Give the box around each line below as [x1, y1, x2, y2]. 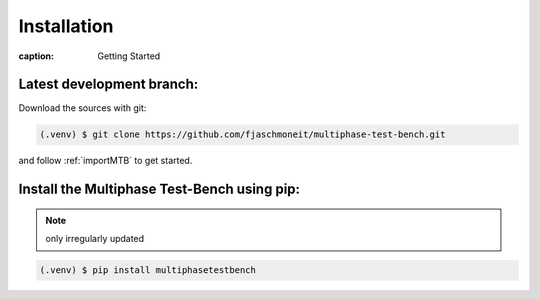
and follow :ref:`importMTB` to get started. [18, 155, 193, 167]
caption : [18, 50, 55, 62]
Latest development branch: [18, 76, 199, 93]
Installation [18, 15, 114, 37]
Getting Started [97, 50, 161, 62]
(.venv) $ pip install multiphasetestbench [39, 265, 257, 276]
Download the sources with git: [18, 102, 147, 114]
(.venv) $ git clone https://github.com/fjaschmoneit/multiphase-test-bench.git [39, 129, 446, 140]
